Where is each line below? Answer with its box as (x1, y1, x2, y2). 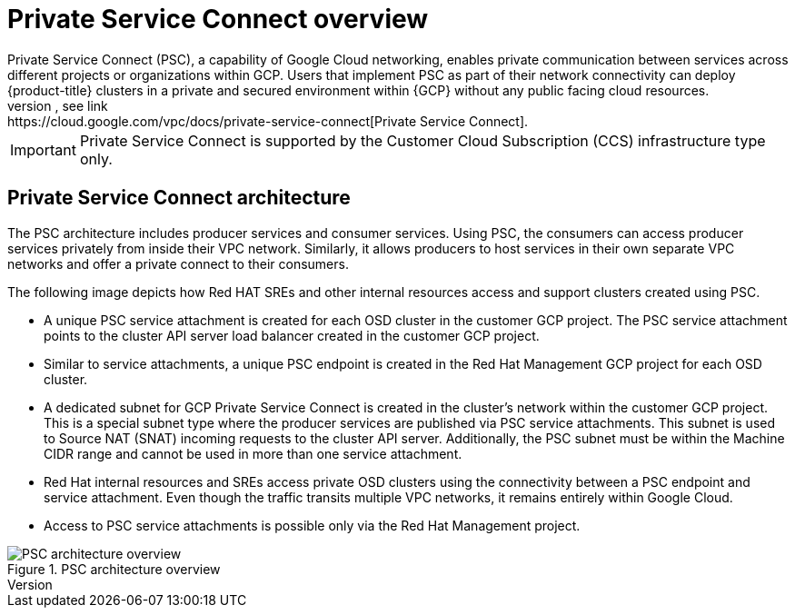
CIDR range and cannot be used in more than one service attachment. (44, 445, 462, 461)
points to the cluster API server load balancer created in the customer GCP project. (44, 327, 540, 343)
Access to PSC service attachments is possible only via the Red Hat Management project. (44, 517, 581, 533)
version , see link (7, 97, 108, 114)
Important (10, 140, 76, 159)
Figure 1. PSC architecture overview (7, 560, 221, 577)
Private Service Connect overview (7, 4, 429, 35)
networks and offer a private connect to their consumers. (7, 255, 349, 272)
